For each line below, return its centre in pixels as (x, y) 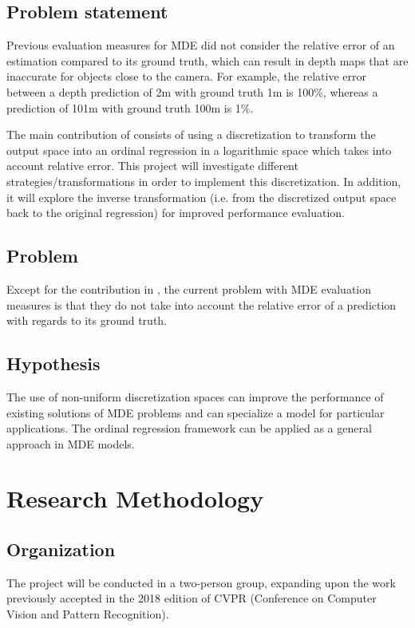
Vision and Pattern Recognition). (88, 614)
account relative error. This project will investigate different (152, 166)
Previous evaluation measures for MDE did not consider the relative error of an (201, 45)
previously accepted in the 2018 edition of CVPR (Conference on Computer (192, 598)
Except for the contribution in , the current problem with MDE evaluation (189, 288)
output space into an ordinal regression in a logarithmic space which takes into (199, 150)
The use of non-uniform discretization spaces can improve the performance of (195, 396)
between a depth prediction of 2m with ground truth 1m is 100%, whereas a (192, 91)
